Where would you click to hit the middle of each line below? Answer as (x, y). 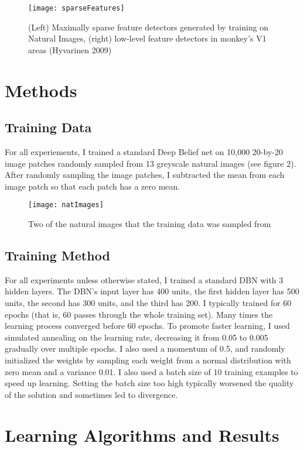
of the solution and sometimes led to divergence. (91, 394)
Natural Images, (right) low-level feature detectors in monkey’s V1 (147, 38)
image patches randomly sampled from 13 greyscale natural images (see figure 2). (151, 163)
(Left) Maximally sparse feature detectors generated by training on (148, 27)
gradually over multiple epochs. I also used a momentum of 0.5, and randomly (145, 348)
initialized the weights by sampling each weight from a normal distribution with (148, 360)
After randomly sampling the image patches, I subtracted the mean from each (145, 175)
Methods (41, 90)
